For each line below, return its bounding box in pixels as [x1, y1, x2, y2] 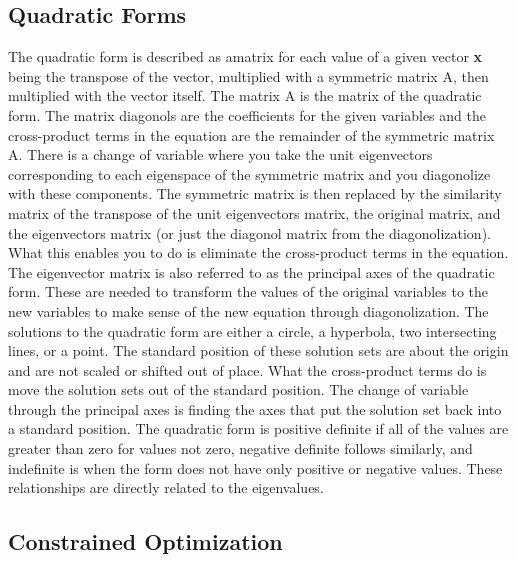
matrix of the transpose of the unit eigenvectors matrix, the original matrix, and [8, 202, 501, 223]
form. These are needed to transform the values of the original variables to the [8, 281, 489, 302]
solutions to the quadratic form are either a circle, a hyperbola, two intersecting [8, 320, 497, 341]
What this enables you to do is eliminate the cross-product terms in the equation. [8, 242, 509, 263]
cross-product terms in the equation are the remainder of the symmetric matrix [8, 124, 495, 145]
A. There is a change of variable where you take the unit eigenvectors [8, 144, 433, 165]
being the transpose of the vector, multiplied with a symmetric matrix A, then [8, 65, 489, 86]
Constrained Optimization [8, 526, 283, 557]
